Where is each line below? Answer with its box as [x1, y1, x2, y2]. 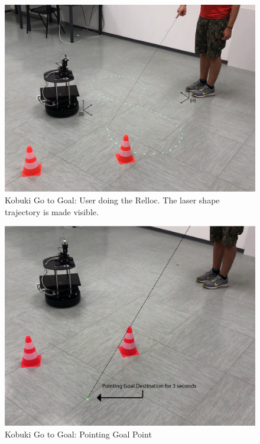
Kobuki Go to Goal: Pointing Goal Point [5, 428, 152, 440]
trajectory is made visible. [5, 205, 99, 218]
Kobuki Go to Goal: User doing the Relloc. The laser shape [5, 193, 220, 206]
